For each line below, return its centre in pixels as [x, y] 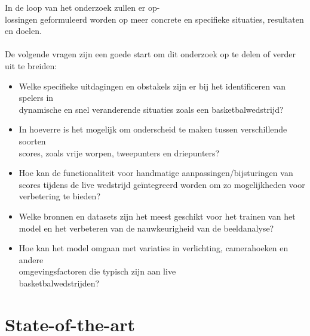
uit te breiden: [31, 65]
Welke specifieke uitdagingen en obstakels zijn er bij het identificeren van [152, 86]
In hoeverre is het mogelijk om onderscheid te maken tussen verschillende [153, 129]
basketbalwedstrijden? [59, 283]
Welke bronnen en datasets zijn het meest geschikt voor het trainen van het [157, 216]
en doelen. [23, 31]
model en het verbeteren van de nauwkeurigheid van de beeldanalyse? [146, 228]
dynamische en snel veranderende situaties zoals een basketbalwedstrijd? [151, 109]
